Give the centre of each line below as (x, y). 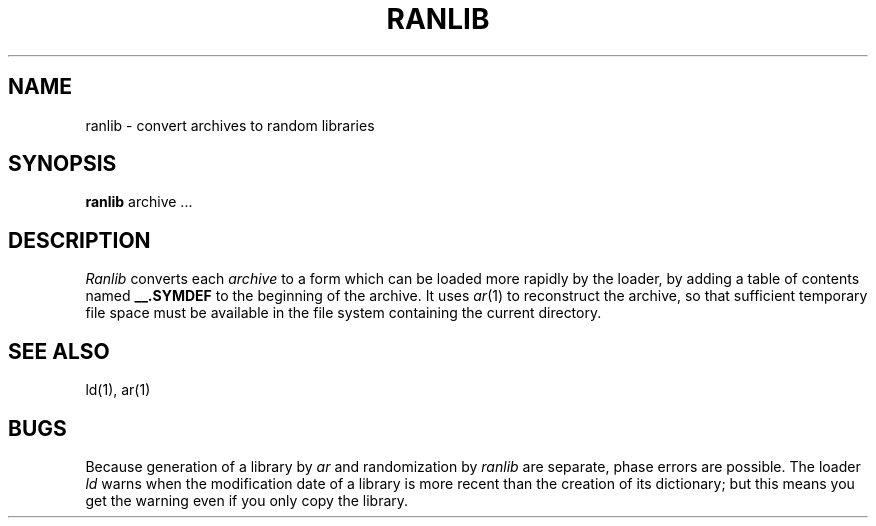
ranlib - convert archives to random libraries (230, 125)
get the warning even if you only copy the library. (247, 500)
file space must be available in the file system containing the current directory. (343, 313)
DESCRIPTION (79, 240)
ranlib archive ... (139, 202)
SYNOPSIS (62, 164)
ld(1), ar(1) (118, 390)
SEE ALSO (59, 351)
